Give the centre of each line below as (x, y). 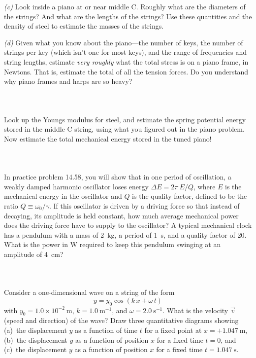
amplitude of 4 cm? (34, 254)
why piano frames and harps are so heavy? (68, 81)
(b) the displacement (36, 340)
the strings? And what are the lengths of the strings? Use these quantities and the (128, 16)
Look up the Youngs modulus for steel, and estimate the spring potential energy (125, 119)
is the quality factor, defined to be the (190, 196)
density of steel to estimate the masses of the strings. (84, 26)
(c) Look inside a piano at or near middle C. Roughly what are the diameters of (125, 6)
